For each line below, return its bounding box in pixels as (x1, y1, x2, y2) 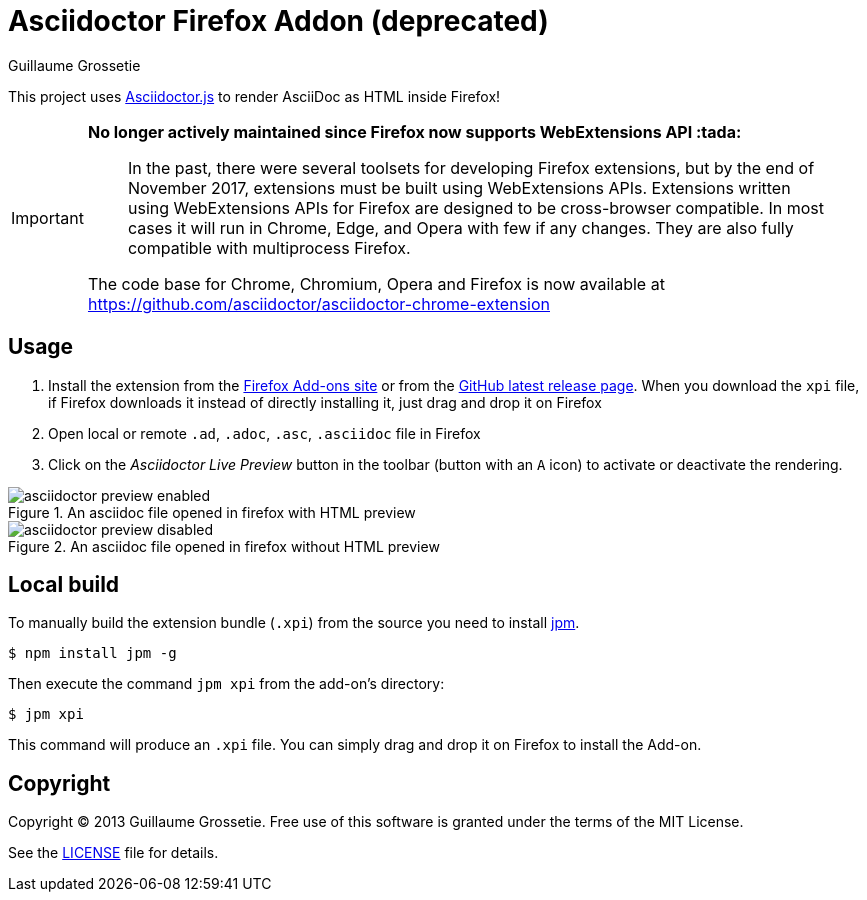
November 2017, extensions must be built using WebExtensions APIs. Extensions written (127, 177, 791, 198)
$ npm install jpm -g (8, 645, 177, 662)
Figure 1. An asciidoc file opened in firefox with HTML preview (8, 503, 416, 521)
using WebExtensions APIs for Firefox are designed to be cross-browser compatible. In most (127, 197, 824, 218)
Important (11, 207, 84, 228)
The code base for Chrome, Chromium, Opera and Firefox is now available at (87, 273, 665, 294)
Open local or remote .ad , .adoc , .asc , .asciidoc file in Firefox (48, 424, 481, 442)
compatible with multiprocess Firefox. (127, 237, 411, 258)
